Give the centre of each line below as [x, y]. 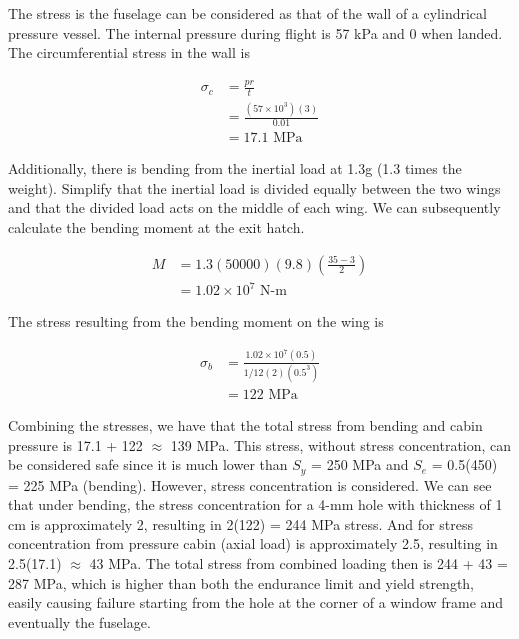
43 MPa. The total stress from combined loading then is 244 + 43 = [298, 563]
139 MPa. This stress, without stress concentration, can [341, 444]
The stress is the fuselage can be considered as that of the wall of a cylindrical [247, 13]
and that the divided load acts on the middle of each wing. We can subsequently [254, 207]
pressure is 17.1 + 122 [75, 444]
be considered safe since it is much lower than [148, 464]
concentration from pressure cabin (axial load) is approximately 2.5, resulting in [253, 543]
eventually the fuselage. [79, 621]
